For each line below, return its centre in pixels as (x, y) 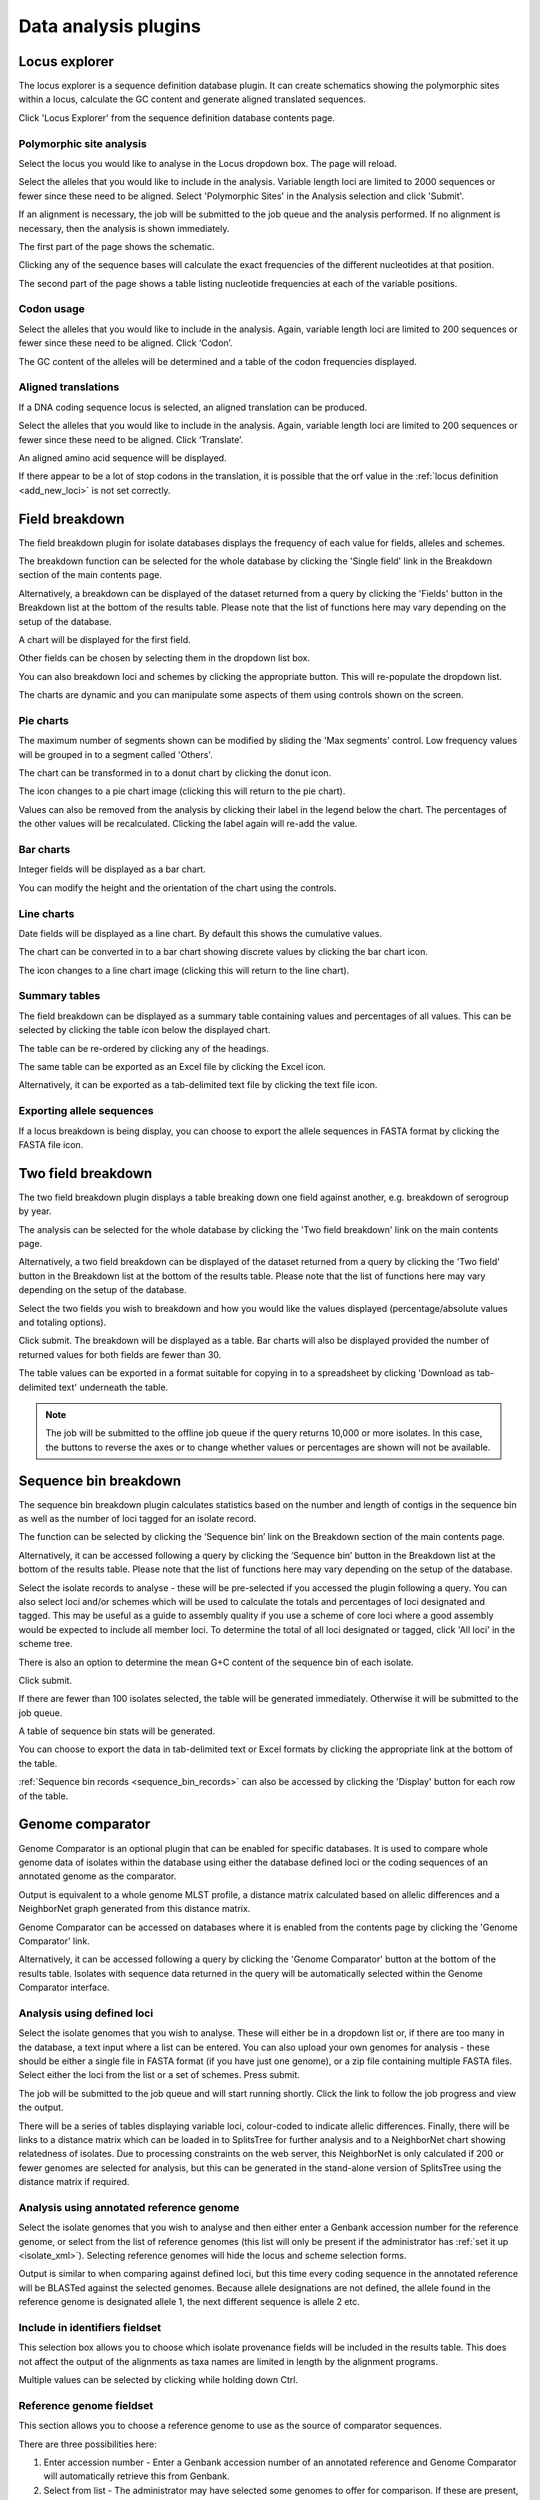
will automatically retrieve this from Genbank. (136, 2476)
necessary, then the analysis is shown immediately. (124, 228)
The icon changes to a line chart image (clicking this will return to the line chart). (184, 970)
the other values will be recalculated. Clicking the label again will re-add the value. (188, 824)
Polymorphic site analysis (82, 143)
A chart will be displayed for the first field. (105, 639)
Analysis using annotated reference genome (129, 2207)
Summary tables (59, 996)
